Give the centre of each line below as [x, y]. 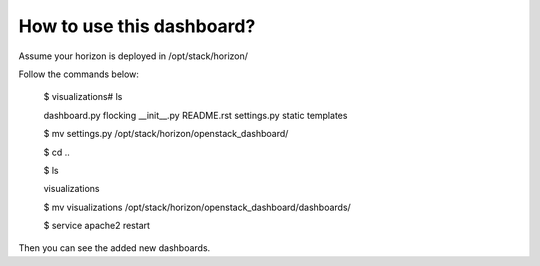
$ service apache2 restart [96, 226]
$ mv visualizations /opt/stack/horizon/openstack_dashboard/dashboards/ [197, 207]
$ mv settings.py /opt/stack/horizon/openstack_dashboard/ [166, 134]
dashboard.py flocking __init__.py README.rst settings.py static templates [195, 115]
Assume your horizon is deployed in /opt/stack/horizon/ [133, 56]
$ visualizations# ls [83, 97]
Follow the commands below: [79, 74]
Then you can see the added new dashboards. [114, 248]
